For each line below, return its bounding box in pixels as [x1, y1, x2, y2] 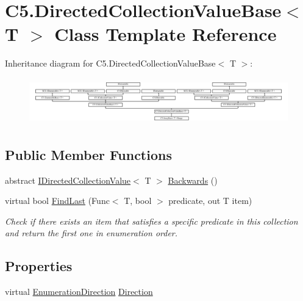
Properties [5, 256, 73, 275]
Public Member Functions [5, 145, 172, 164]
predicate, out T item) [168, 194, 252, 207]
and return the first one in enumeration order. [5, 227, 178, 239]
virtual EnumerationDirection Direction [5, 285, 153, 298]
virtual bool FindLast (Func [5, 194, 110, 207]
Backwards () [168, 173, 218, 186]
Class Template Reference [54, 21, 277, 46]
